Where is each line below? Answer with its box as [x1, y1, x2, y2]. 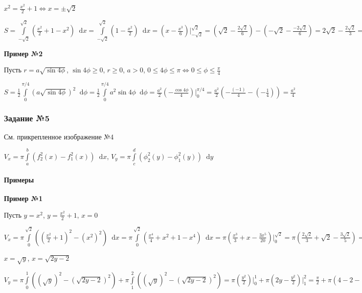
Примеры [4, 174, 34, 184]
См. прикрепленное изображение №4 [4, 131, 114, 141]
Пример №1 [4, 193, 43, 203]
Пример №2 [4, 48, 43, 58]
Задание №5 [4, 112, 50, 124]
